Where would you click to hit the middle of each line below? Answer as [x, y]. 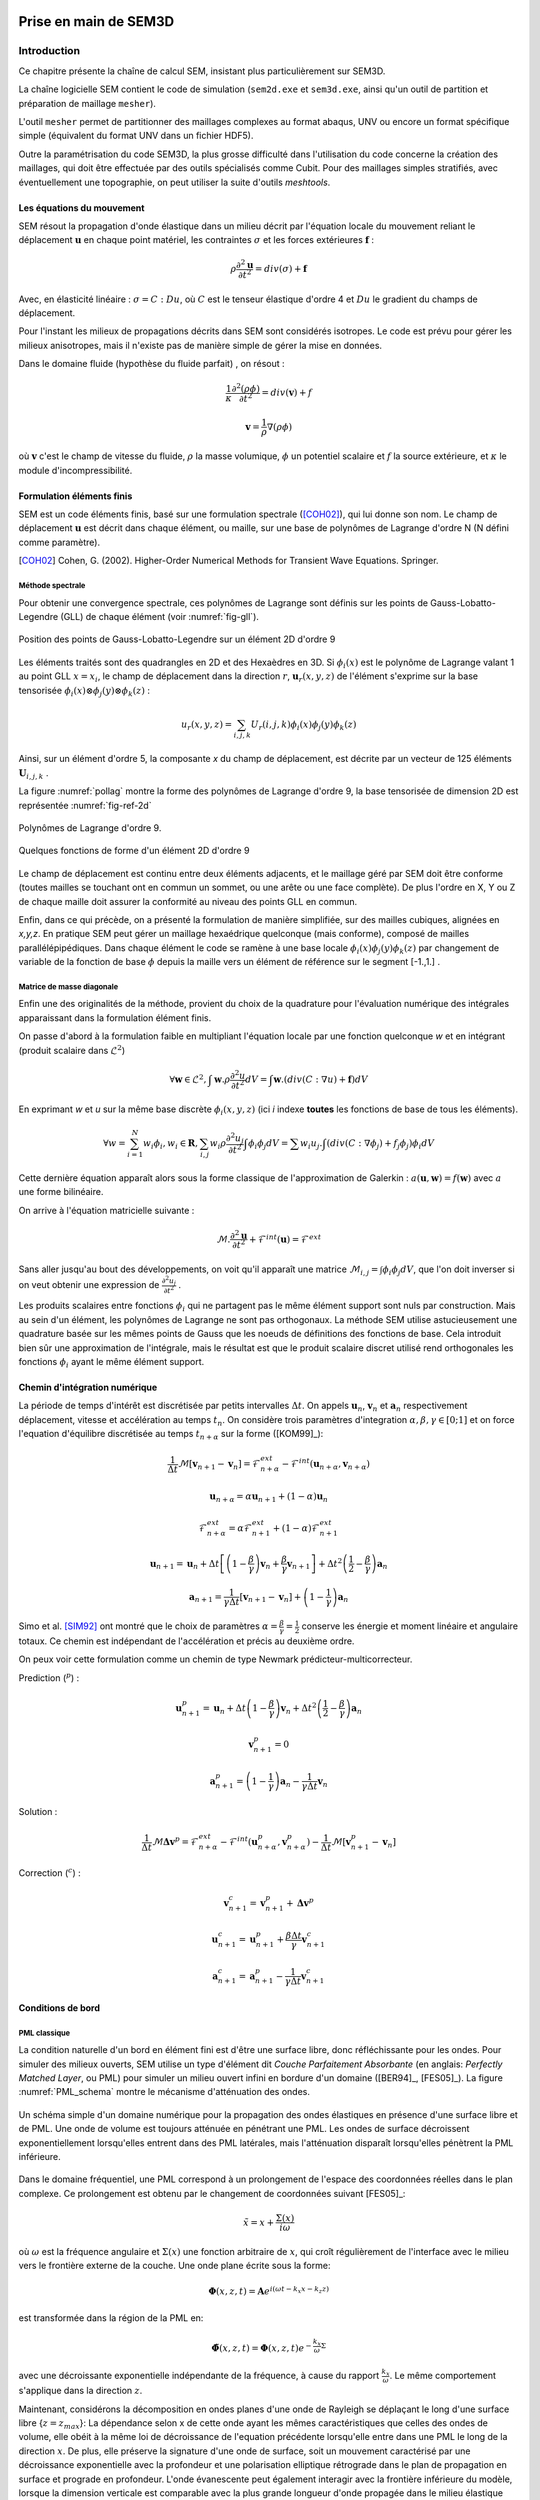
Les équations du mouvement [81, 207]
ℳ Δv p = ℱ [175, 1841]
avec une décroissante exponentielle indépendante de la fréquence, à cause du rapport [199, 2375]
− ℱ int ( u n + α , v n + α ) [325, 1464]
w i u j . [311, 1144]
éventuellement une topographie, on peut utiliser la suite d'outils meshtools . [174, 182]
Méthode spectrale [52, 585]
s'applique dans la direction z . [80, 2391]
